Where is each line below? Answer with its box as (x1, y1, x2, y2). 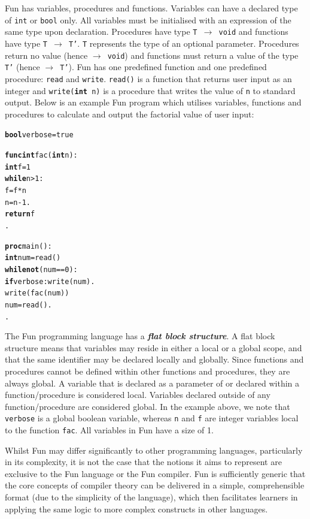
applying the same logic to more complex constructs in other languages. (5, 502, 268, 515)
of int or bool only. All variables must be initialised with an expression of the (5, 13, 291, 26)
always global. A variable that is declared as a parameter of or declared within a (5, 376, 299, 389)
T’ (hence (5, 61, 40, 73)
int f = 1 (5, 162, 31, 171)
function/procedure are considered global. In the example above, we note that (5, 400, 290, 412)
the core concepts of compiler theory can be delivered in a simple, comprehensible (5, 479, 305, 491)
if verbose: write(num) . (5, 277, 95, 286)
